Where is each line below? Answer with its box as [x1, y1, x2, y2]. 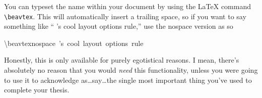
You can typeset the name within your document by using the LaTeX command [4, 1, 251, 11]
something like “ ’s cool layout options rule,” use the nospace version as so [4, 21, 233, 31]
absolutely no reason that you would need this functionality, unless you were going [4, 65, 258, 75]
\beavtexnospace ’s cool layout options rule [4, 37, 144, 48]
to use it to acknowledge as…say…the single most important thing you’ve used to [4, 74, 252, 85]
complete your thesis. [4, 84, 70, 95]
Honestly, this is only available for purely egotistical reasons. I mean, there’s [4, 55, 239, 65]
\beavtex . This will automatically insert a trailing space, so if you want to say [4, 11, 246, 21]
